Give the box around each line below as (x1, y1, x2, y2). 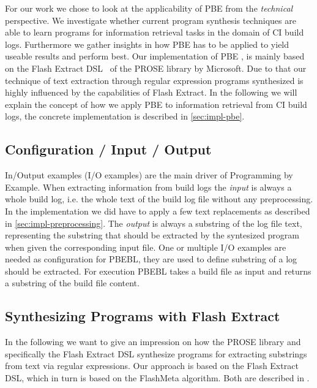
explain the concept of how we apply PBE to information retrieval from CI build (5, 97, 307, 110)
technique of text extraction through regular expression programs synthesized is (5, 74, 304, 86)
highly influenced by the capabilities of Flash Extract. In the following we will (5, 86, 297, 99)
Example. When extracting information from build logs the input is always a (5, 180, 292, 193)
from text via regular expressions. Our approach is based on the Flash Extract (5, 359, 299, 372)
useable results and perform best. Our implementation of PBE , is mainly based (5, 50, 305, 63)
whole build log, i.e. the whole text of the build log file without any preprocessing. (5, 192, 313, 205)
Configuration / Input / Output (5, 140, 212, 159)
